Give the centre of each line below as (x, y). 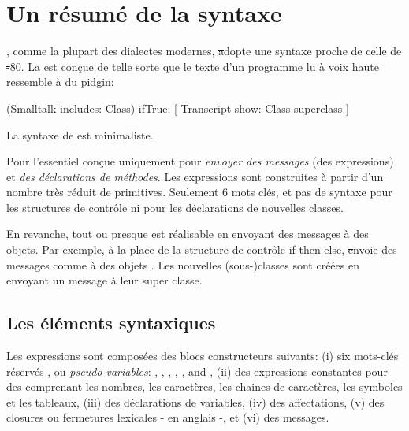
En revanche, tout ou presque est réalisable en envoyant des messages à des (188, 234)
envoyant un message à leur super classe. (104, 280)
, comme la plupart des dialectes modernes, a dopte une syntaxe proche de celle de (204, 51)
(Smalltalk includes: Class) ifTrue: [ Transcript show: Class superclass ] (178, 108)
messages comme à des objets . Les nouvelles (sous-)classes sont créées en (183, 264)
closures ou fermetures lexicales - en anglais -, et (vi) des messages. (168, 417)
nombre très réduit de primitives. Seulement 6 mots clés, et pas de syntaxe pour (199, 192)
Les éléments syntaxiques (111, 323)
